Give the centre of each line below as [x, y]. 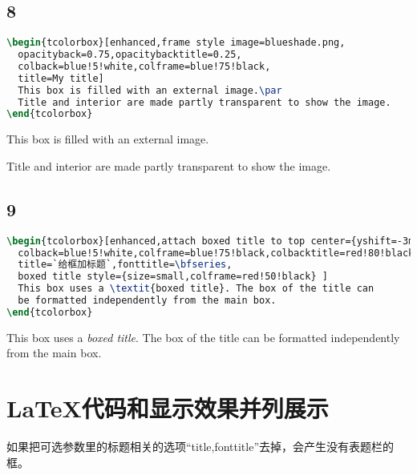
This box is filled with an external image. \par [150, 90]
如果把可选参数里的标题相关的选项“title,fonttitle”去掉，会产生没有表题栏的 [200, 447]
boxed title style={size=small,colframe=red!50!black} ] [173, 277]
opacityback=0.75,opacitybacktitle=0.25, [130, 55]
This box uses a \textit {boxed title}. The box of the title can [196, 289]
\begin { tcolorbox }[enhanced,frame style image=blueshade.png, [176, 43]
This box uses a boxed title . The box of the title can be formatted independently [203, 337]
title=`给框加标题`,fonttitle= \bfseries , [125, 265]
